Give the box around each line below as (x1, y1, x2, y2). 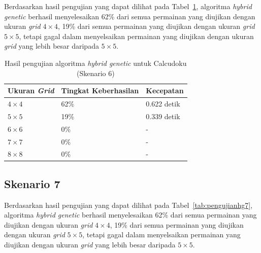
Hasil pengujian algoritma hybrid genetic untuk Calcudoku (5, 57, 187, 68)
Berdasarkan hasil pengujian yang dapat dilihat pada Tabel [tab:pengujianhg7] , (4, 199, 253, 210)
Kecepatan (146, 85, 184, 96)
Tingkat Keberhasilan (61, 85, 139, 96)
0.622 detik (146, 98, 180, 109)
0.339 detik (146, 111, 180, 121)
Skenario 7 (4, 175, 60, 191)
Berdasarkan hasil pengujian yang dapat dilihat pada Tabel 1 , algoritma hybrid (4, 1, 252, 11)
